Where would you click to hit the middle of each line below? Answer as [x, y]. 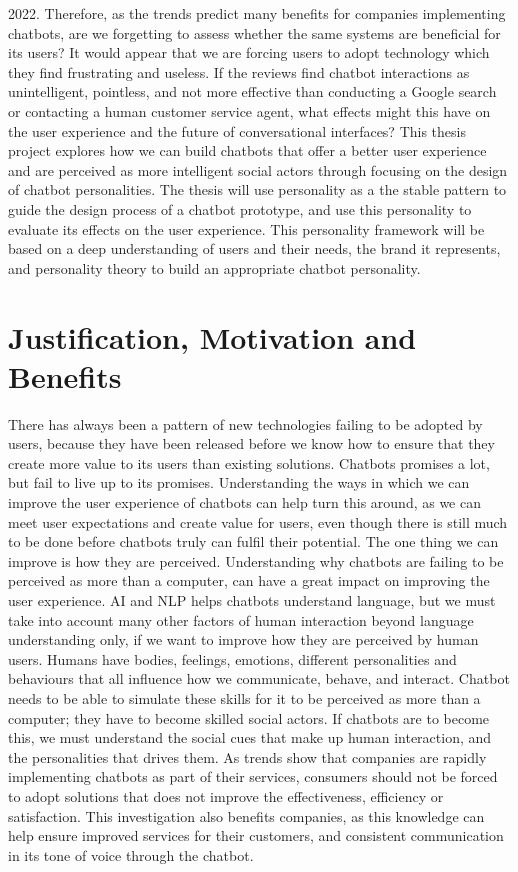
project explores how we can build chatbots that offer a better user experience [247, 150]
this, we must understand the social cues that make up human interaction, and [250, 737]
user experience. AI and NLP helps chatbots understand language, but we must [252, 599]
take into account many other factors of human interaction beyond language [241, 619]
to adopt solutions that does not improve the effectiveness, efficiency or [226, 795]
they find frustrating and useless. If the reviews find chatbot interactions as [239, 71]
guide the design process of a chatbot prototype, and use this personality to [240, 208]
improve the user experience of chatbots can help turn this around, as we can [244, 502]
